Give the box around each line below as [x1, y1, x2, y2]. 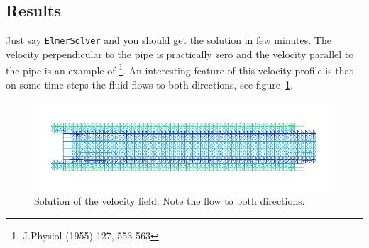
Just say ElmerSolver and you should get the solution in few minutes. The [6, 33, 331, 47]
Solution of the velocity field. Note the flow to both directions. [34, 193, 305, 208]
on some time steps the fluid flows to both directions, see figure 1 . [6, 77, 293, 91]
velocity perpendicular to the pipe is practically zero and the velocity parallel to [6, 46, 354, 61]
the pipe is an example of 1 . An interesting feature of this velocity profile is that [6, 61, 354, 78]
